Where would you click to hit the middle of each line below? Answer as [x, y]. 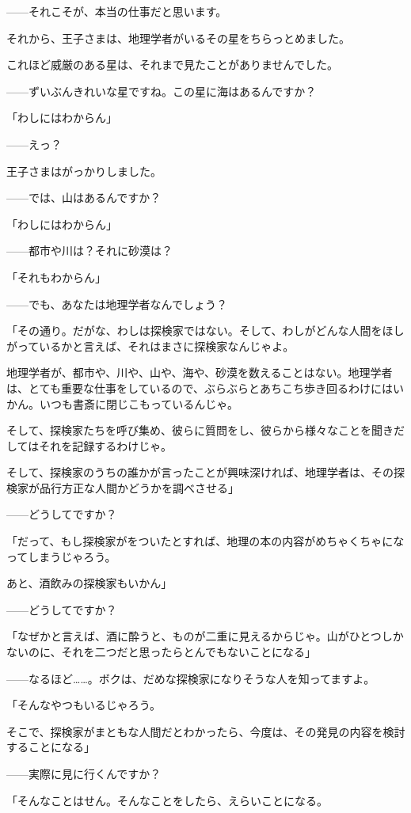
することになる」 [51, 747]
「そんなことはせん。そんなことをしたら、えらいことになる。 [167, 800]
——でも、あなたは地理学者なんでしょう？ [117, 304]
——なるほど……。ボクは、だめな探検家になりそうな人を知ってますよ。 [191, 678]
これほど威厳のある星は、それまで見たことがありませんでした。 [172, 65]
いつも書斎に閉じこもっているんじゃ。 [139, 403]
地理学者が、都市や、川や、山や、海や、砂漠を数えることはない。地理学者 [200, 372]
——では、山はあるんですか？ [84, 198]
